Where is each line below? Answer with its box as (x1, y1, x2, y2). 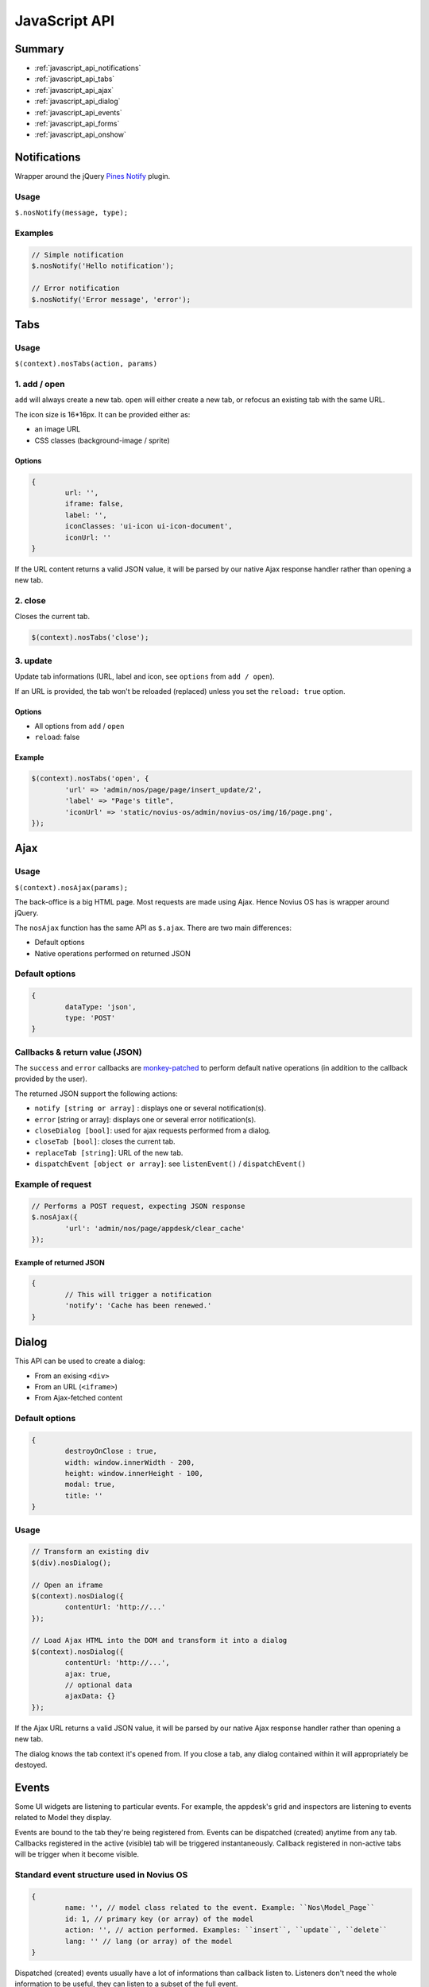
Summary (14, 42, 64, 56)
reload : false (34, 732, 80, 742)
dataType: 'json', (64, 1002, 137, 1011)
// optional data (64, 1681, 133, 1690)
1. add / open (14, 378, 65, 389)
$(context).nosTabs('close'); (31, 633, 149, 642)
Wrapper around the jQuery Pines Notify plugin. (14, 172, 171, 181)
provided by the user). (14, 1074, 87, 1084)
